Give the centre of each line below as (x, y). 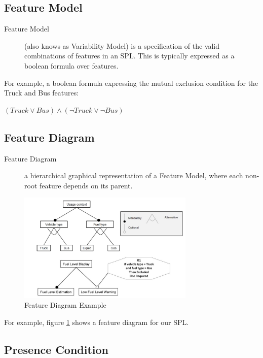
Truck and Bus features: (42, 93)
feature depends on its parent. (86, 185)
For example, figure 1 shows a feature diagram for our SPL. (97, 322)
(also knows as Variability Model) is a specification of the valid (122, 45)
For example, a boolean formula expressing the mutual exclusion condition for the (131, 83)
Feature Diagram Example (65, 305)
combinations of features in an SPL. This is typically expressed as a (129, 56)
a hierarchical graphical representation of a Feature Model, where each (134, 175)
